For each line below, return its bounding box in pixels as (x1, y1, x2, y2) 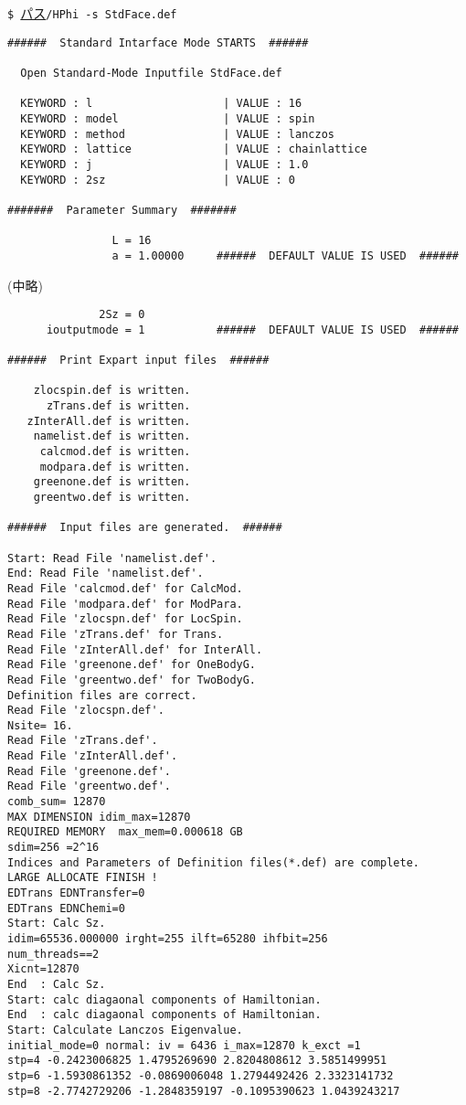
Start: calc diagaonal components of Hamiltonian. (7, 993, 322, 1006)
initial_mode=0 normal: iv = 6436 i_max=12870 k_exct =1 (7, 1038, 361, 1052)
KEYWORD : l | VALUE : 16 (20, 97, 302, 111)
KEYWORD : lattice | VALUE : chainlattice (20, 143, 367, 156)
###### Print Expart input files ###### (7, 354, 270, 367)
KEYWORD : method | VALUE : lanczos (20, 127, 334, 141)
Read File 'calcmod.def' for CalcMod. (7, 581, 243, 595)
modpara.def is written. (39, 460, 191, 473)
